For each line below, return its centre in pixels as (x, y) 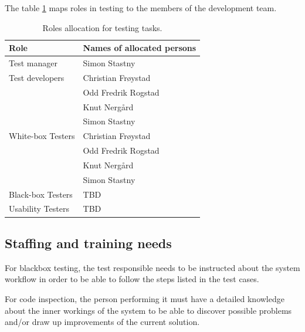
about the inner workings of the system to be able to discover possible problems (148, 310)
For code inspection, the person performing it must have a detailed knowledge (145, 298)
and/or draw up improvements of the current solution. (102, 322)
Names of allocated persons (140, 48)
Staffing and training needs (88, 243)
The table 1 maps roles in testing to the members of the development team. (141, 8)
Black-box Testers (41, 194)
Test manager (33, 63)
